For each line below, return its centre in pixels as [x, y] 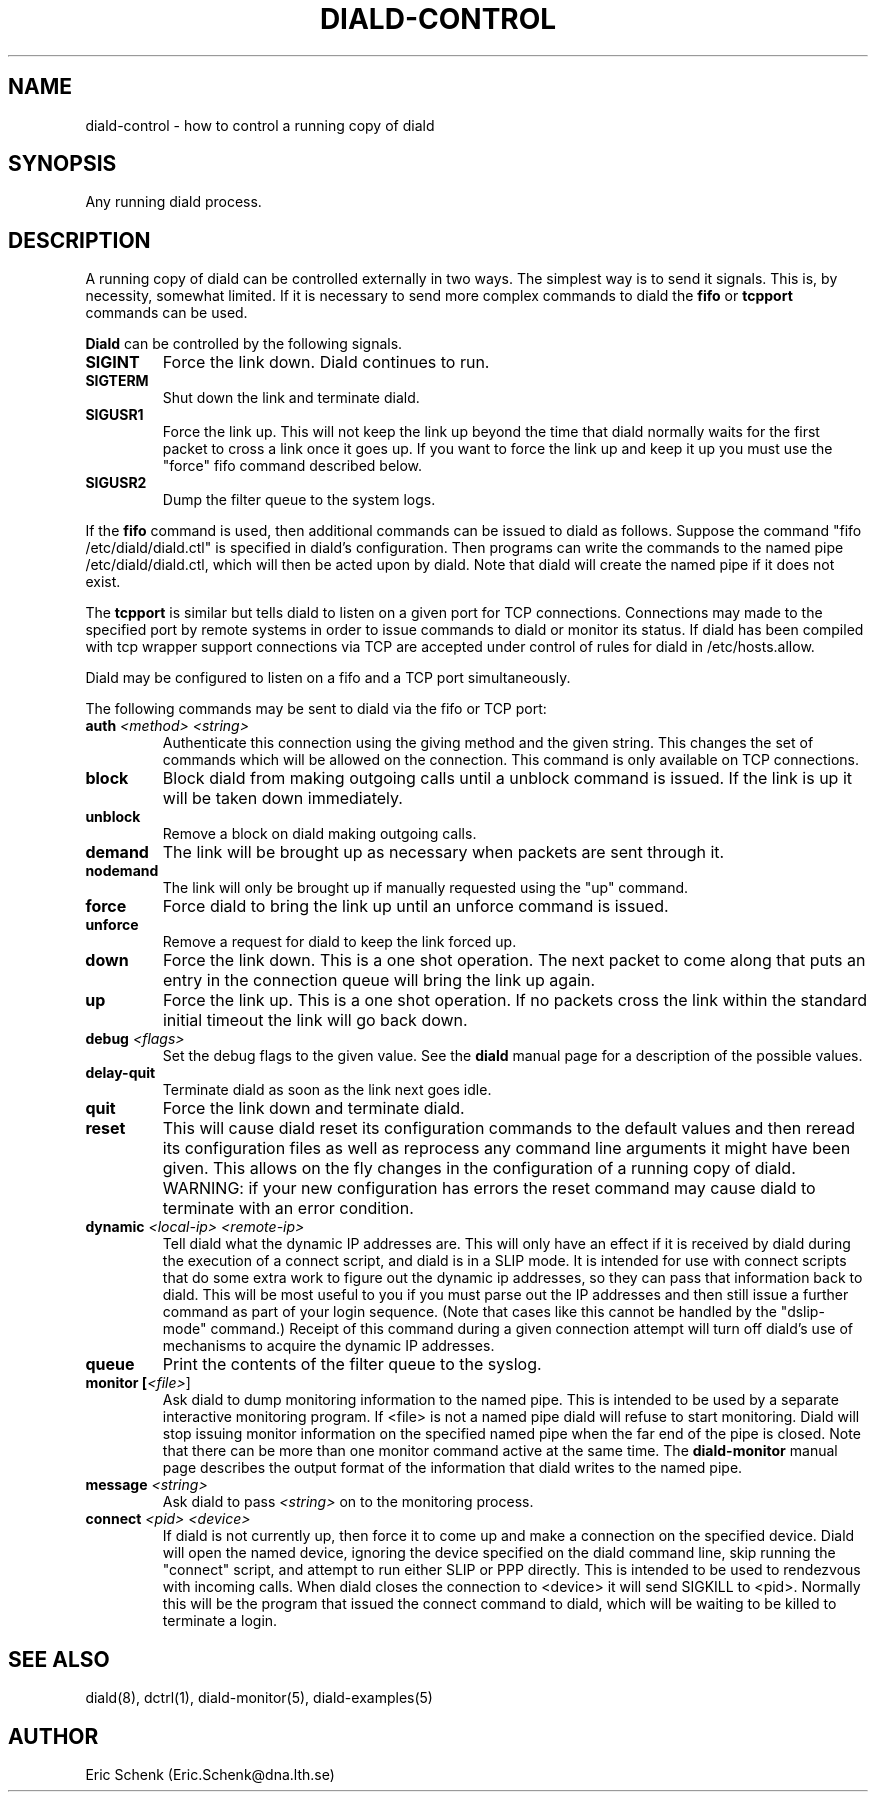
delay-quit [120, 1073]
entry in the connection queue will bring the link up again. [379, 980]
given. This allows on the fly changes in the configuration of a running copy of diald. [479, 1168]
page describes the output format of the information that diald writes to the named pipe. [452, 1468]
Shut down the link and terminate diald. [291, 398]
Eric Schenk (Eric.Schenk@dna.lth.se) [210, 1774]
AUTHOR [53, 1736]
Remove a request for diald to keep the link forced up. [339, 942]
